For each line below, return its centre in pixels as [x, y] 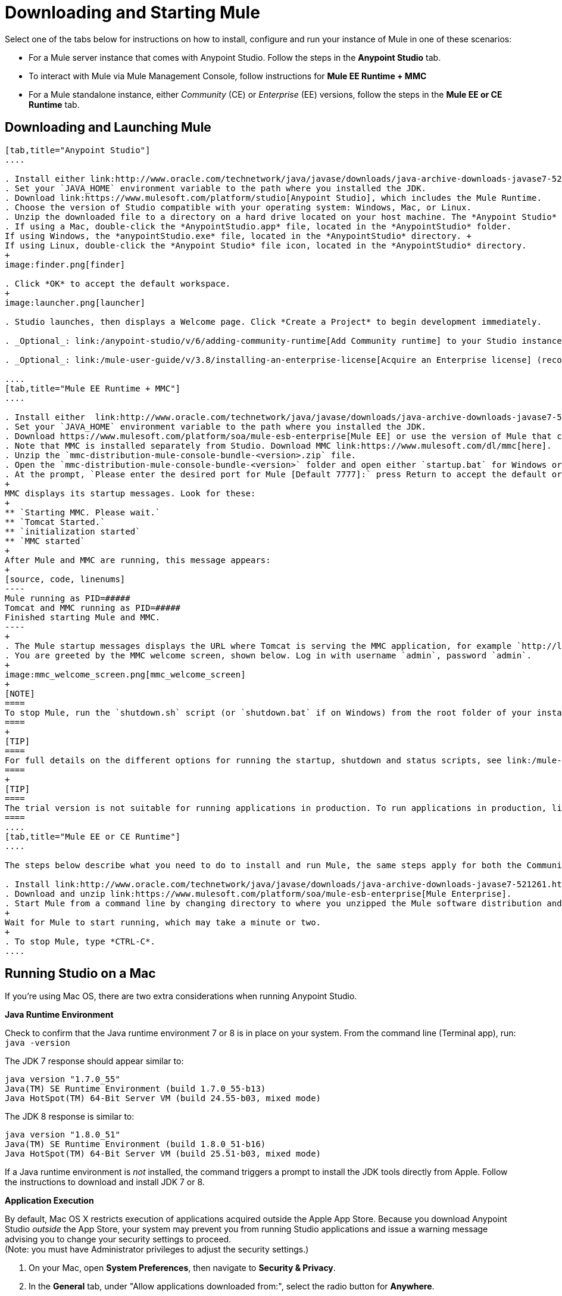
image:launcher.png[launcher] [75, 302]
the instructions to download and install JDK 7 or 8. [105, 1182]
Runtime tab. [54, 104]
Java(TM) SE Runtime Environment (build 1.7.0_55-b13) [135, 1089]
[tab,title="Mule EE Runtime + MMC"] [93, 388]
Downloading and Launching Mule [108, 128]
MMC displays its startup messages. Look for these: [130, 493]
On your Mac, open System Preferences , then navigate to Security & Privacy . [182, 1268]
